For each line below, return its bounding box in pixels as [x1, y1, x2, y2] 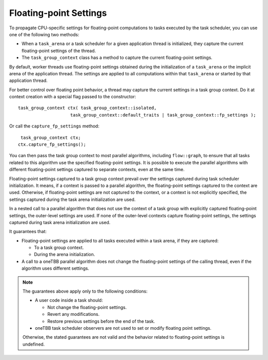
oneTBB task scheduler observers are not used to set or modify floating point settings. [35, 325, 212, 331]
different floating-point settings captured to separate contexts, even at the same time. [9, 167, 185, 173]
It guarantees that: [9, 229, 47, 235]
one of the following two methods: [9, 31, 79, 37]
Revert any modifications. [47, 311, 100, 317]
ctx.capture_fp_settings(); [18, 142, 86, 147]
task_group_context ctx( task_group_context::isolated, [18, 105, 157, 111]
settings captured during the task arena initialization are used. [9, 196, 136, 202]
